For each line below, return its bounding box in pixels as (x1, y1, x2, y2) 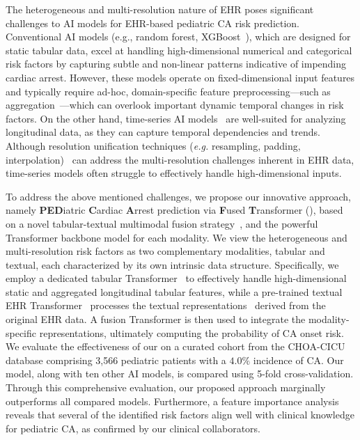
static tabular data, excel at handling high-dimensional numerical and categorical (6, 42, 352, 57)
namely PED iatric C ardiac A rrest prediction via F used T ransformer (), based (6, 203, 343, 217)
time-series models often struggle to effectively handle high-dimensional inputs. (6, 166, 342, 180)
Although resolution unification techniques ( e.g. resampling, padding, (6, 138, 301, 152)
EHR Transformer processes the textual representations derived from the (6, 298, 326, 313)
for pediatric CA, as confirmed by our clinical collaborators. (6, 421, 260, 435)
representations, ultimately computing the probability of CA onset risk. (39, 325, 344, 340)
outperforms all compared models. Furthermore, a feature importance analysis (6, 393, 339, 408)
